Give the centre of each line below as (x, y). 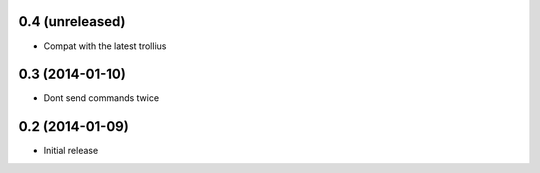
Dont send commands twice (101, 98)
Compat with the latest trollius (105, 46)
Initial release (71, 151)
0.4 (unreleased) (72, 21)
